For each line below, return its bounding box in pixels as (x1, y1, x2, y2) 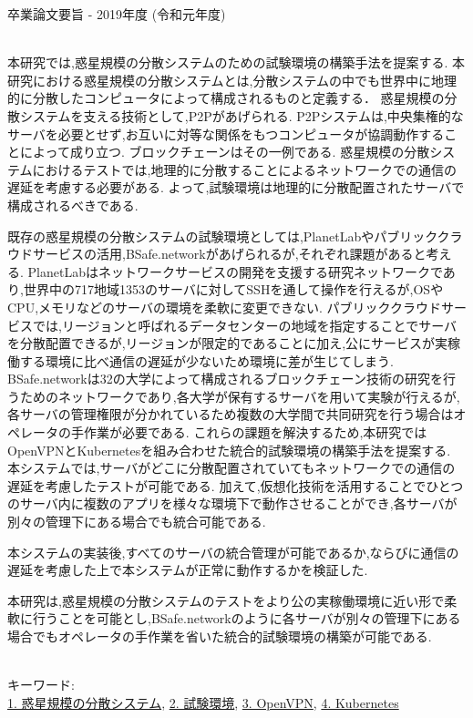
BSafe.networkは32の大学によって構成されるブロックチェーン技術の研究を (7, 369, 443, 388)
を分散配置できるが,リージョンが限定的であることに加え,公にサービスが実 (7, 333, 448, 353)
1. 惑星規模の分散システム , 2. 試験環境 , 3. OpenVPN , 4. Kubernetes (7, 692, 399, 712)
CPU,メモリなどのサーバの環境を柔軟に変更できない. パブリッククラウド (7, 297, 441, 316)
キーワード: (7, 675, 75, 694)
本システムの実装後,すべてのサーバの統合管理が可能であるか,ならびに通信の (7, 542, 459, 561)
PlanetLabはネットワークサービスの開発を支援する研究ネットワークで (27, 262, 443, 281)
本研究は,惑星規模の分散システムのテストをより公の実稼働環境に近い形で (7, 590, 445, 610)
